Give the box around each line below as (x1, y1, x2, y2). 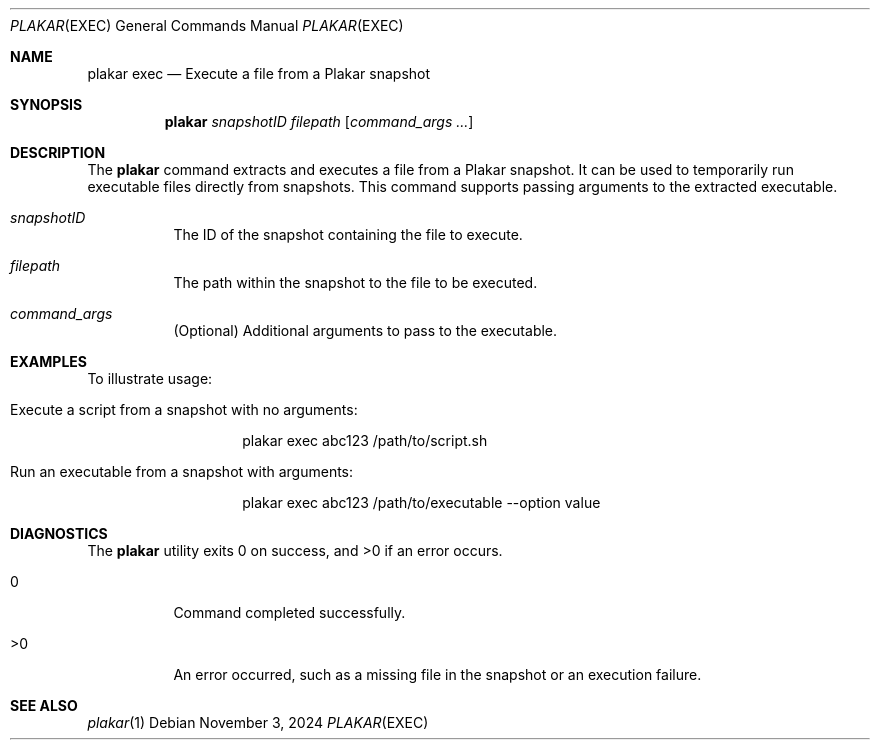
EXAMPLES (10, 353, 87, 370)
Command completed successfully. (173, 604, 406, 621)
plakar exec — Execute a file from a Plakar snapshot (87, 65, 431, 82)
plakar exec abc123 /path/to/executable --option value (242, 494, 601, 511)
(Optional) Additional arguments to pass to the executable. (173, 322, 558, 339)
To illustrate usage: (87, 370, 213, 387)
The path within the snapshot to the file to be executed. (173, 274, 538, 291)
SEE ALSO (10, 697, 78, 714)
